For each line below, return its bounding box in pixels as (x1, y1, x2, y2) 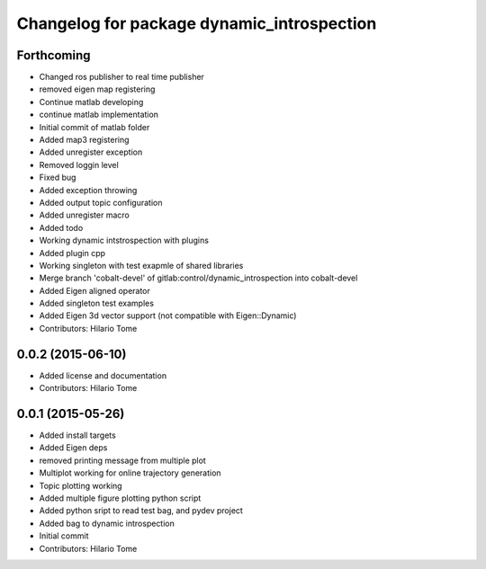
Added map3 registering (39, 135, 130, 146)
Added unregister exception (39, 147, 143, 157)
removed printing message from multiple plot (39, 455, 206, 466)
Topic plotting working (39, 480, 122, 491)
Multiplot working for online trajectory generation (39, 467, 221, 478)
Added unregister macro (39, 209, 130, 220)
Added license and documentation (39, 369, 166, 381)
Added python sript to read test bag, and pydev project (39, 505, 243, 516)
